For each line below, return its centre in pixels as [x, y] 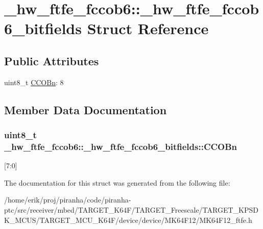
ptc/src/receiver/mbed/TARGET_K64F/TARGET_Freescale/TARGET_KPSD [131, 210]
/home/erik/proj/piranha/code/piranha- [68, 200]
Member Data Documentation [86, 109]
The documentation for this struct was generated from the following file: [117, 182]
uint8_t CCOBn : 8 [34, 82]
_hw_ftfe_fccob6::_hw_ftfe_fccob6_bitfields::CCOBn [121, 146]
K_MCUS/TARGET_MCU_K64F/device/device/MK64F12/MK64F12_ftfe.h [128, 220]
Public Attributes [52, 60]
